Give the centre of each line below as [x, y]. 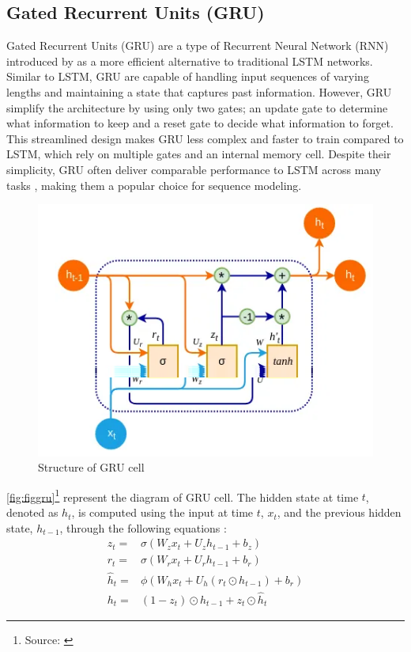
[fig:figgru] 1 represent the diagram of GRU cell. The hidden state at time [183, 495]
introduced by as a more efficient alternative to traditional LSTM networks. [190, 61]
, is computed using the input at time [162, 512]
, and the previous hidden [339, 512]
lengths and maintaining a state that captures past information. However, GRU [199, 91]
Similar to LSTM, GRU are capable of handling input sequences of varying [188, 76]
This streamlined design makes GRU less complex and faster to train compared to [205, 138]
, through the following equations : [143, 527]
